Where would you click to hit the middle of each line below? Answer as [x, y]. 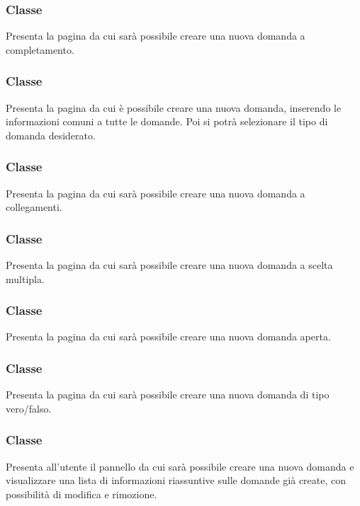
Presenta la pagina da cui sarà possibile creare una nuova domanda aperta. [168, 337]
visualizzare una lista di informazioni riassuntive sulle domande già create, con [176, 480]
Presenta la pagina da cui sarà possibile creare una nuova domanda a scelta [169, 265]
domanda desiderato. [51, 135]
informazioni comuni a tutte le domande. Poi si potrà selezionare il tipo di [167, 121]
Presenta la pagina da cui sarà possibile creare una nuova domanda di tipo [168, 395]
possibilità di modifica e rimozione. [81, 494]
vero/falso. [29, 408]
